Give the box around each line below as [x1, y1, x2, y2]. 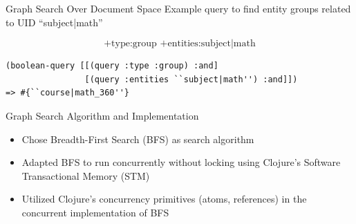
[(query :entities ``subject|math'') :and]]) [84, 74, 298, 84]
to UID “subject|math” [6, 15, 103, 29]
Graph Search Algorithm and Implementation [6, 108, 199, 122]
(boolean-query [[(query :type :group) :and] [6, 61, 218, 71]
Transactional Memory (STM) [21, 168, 150, 183]
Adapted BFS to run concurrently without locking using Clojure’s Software [21, 155, 341, 169]
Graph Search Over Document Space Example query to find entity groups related [6, 1, 351, 15]
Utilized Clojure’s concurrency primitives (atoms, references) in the [21, 192, 307, 206]
